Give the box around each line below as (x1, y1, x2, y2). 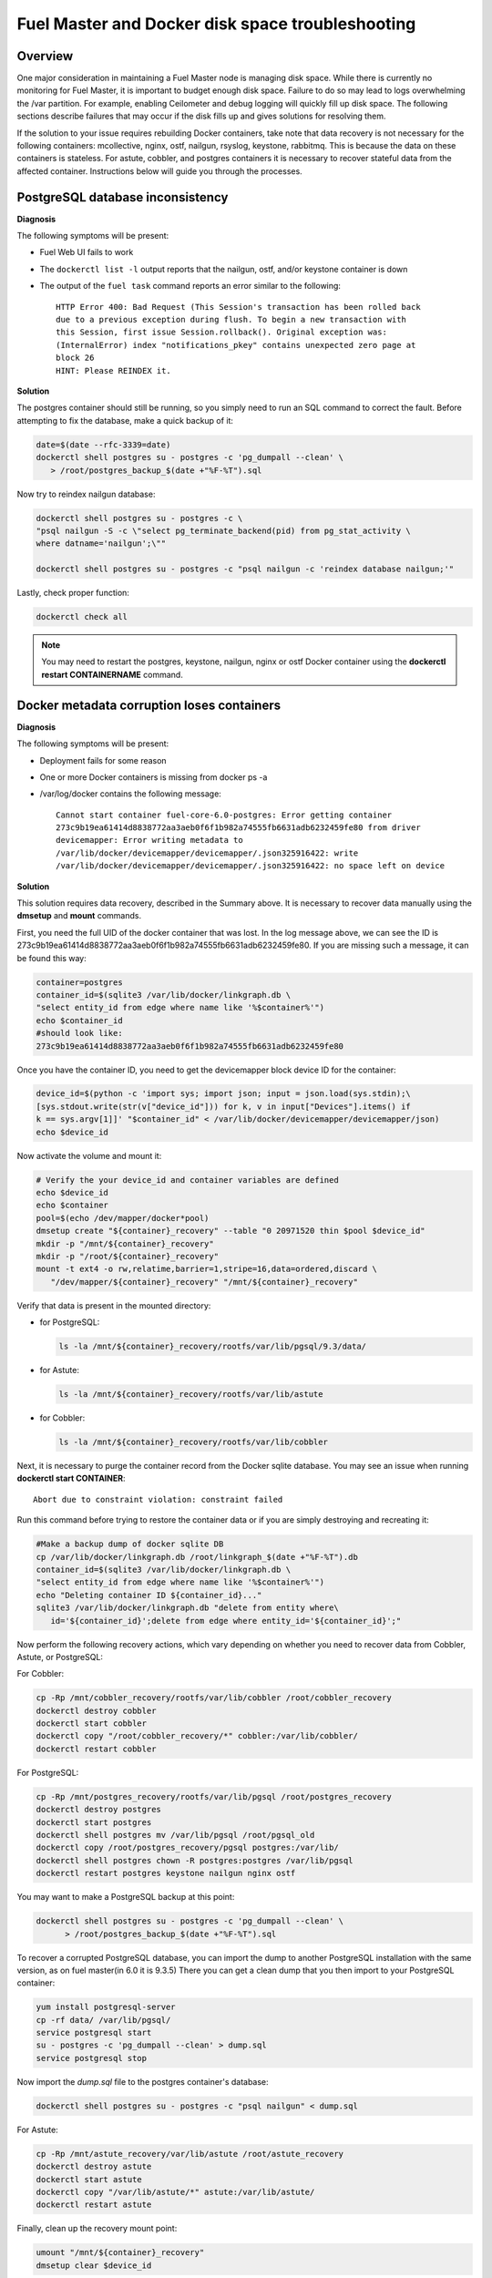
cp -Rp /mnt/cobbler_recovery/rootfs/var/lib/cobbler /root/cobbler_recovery (36, 1693, 392, 1703)
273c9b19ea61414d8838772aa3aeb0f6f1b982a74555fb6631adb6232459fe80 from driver (56, 823, 421, 833)
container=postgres (36, 977, 123, 988)
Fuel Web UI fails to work (39, 247, 134, 258)
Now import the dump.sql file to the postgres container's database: (16, 2076, 269, 2087)
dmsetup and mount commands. (16, 910, 141, 921)
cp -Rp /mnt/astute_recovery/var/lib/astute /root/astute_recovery (36, 2149, 344, 2159)
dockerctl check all (36, 611, 128, 622)
